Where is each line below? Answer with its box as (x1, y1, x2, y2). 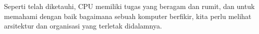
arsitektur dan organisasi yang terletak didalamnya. (4, 20, 162, 31)
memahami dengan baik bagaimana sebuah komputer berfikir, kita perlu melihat (4, 10, 251, 21)
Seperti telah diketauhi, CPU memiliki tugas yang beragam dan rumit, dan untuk (4, 1, 255, 11)
